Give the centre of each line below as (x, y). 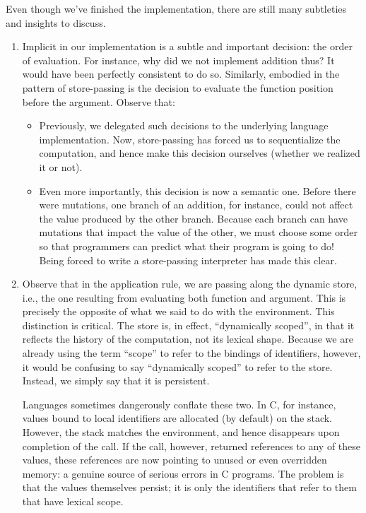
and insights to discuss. (56, 22)
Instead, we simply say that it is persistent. (116, 381)
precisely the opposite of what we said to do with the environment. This (178, 311)
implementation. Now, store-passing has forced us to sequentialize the (190, 139)
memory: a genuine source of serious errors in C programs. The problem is (183, 473)
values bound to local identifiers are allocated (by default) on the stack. (177, 418)
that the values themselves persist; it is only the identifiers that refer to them (189, 487)
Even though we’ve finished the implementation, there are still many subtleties (176, 8)
